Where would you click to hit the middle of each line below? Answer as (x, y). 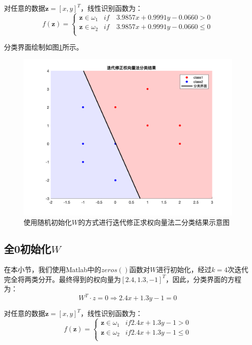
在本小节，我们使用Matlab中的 (53, 269)
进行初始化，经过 (184, 269)
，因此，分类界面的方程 (204, 279)
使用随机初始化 (48, 222)
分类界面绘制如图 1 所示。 (43, 47)
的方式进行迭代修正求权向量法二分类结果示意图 (154, 222)
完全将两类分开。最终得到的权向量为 (62, 279)
